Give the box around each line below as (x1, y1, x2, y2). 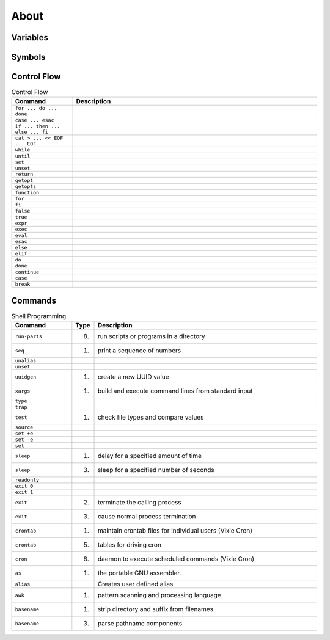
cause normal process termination (97, 512, 196, 521)
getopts (15, 183, 37, 190)
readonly (15, 477, 40, 484)
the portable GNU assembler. (97, 569, 182, 577)
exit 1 (15, 489, 34, 496)
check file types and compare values (97, 413, 204, 421)
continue (15, 269, 40, 275)
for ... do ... (15, 105, 57, 112)
